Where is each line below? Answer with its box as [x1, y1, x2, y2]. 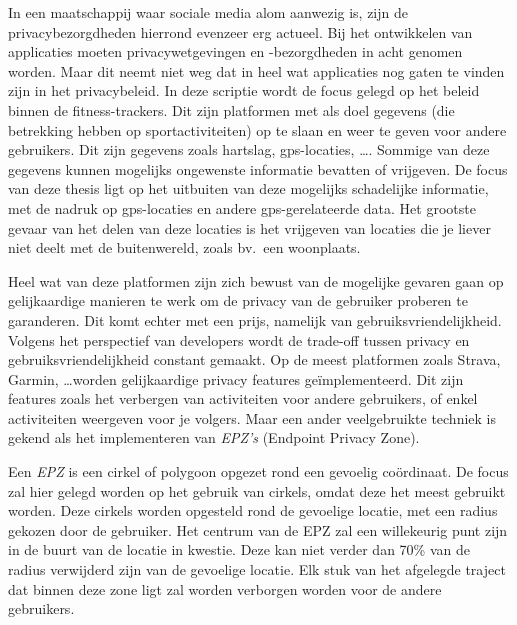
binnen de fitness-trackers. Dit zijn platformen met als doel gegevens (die [8, 99, 455, 120]
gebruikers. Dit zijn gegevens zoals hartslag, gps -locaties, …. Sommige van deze [8, 139, 490, 160]
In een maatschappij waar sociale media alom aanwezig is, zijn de [8, 2, 408, 22]
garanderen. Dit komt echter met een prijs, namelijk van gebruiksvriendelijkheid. [8, 309, 502, 330]
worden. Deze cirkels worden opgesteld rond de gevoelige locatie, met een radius [8, 500, 498, 521]
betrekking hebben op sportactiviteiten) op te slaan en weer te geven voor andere [8, 119, 507, 140]
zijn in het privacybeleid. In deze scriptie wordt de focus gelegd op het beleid [8, 80, 480, 101]
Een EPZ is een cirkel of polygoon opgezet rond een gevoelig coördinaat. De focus [8, 461, 509, 482]
